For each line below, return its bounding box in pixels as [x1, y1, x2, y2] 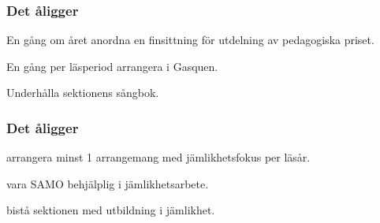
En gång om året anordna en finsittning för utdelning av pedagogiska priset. [6, 32, 374, 48]
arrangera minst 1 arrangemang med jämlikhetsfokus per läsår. [6, 149, 311, 165]
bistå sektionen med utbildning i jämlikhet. [6, 202, 215, 218]
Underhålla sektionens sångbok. [6, 84, 159, 101]
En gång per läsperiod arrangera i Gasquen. [6, 58, 218, 74]
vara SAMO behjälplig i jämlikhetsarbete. [6, 175, 209, 191]
